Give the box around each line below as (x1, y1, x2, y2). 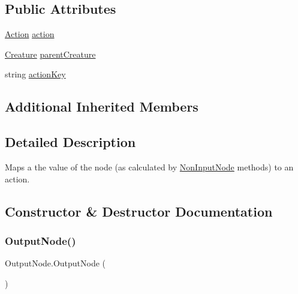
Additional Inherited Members (5, 97, 198, 116)
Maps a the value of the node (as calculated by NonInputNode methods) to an (5, 160, 294, 173)
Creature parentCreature (5, 47, 96, 60)
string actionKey (5, 68, 66, 80)
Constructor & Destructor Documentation (5, 202, 273, 220)
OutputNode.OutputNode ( (5, 257, 106, 269)
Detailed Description (5, 133, 136, 151)
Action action (5, 28, 55, 40)
